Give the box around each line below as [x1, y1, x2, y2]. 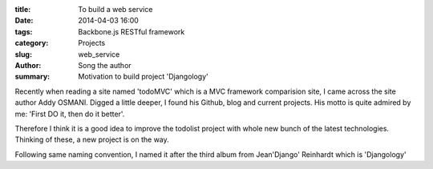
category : [14, 38, 49, 48]
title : [14, 5, 31, 14]
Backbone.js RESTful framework [78, 26, 185, 36]
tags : [14, 26, 33, 36]
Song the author [78, 60, 132, 70]
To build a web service [78, 5, 153, 14]
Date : [14, 16, 34, 26]
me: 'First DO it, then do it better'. [14, 109, 125, 119]
